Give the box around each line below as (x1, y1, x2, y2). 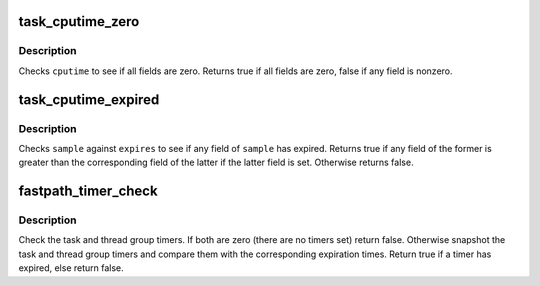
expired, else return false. (18, 262, 124, 274)
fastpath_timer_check (18, 183, 159, 200)
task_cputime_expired (18, 91, 160, 108)
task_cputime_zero (18, 13, 140, 30)
